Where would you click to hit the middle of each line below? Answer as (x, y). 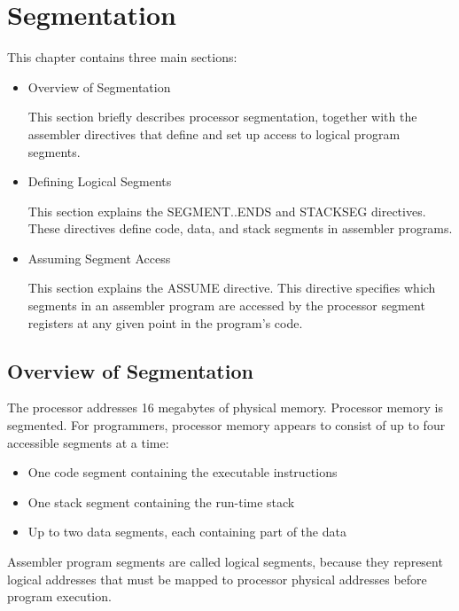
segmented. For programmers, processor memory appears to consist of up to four (226, 425)
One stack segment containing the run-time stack (161, 501)
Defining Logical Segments (100, 181)
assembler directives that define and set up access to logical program (214, 133)
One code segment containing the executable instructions (183, 472)
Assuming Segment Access (99, 258)
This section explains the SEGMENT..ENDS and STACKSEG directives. (227, 211)
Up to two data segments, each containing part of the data (187, 532)
